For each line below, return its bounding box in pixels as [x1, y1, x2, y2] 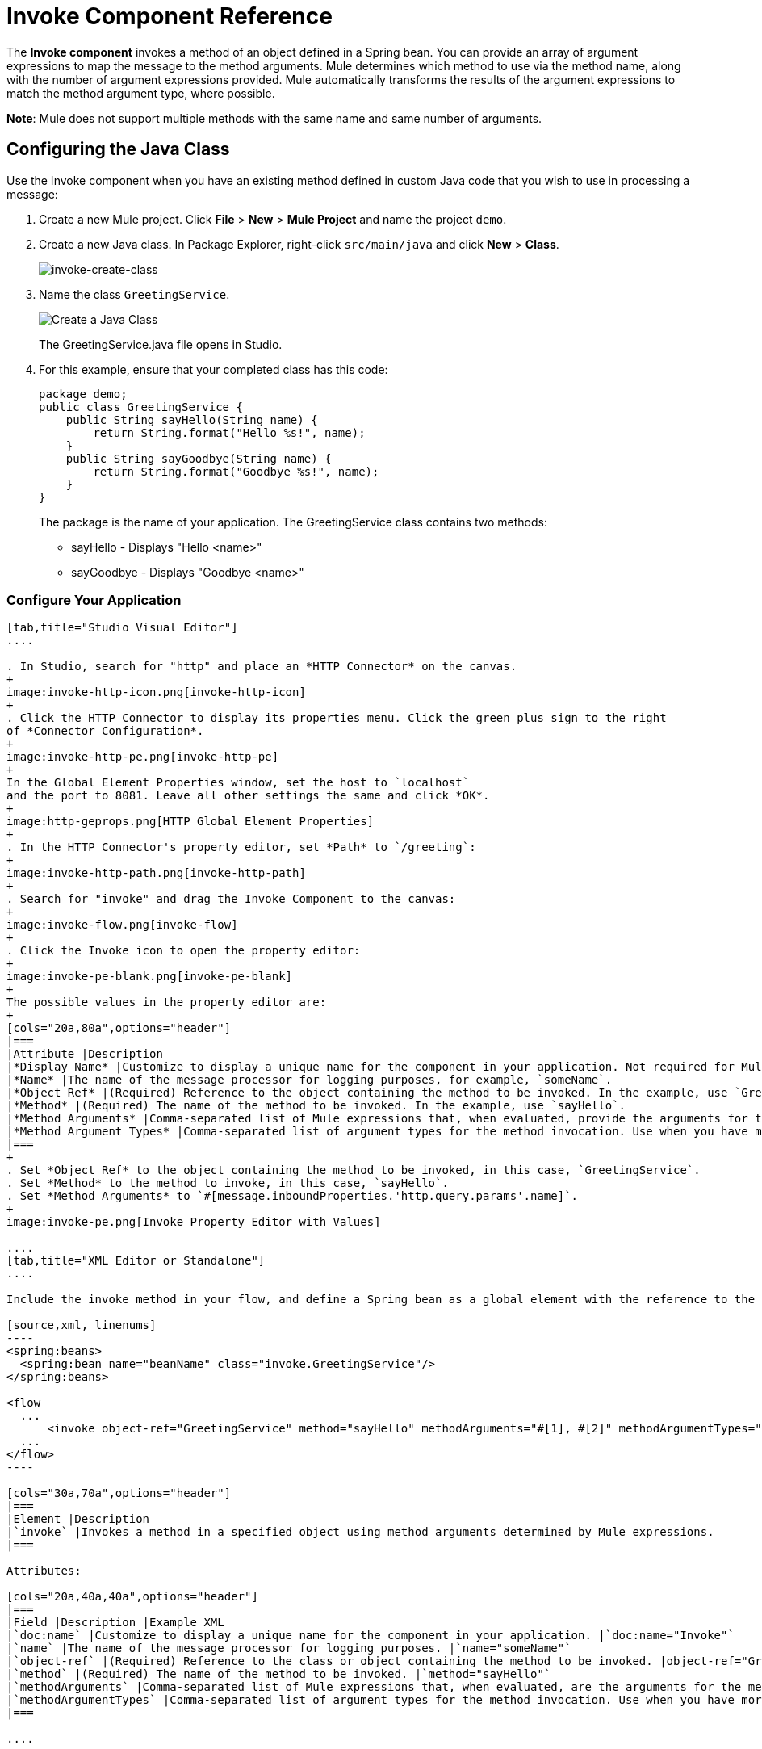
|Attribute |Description [6, 1047, 163, 1061]
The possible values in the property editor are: [6, 996, 327, 1009]
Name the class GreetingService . [39, 287, 230, 301]
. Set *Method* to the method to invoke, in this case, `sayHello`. [6, 1176, 449, 1190]
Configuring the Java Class [6, 139, 230, 160]
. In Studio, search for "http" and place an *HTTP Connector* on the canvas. [6, 660, 517, 673]
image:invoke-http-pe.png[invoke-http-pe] [6, 750, 279, 764]
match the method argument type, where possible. [6, 86, 275, 100]
